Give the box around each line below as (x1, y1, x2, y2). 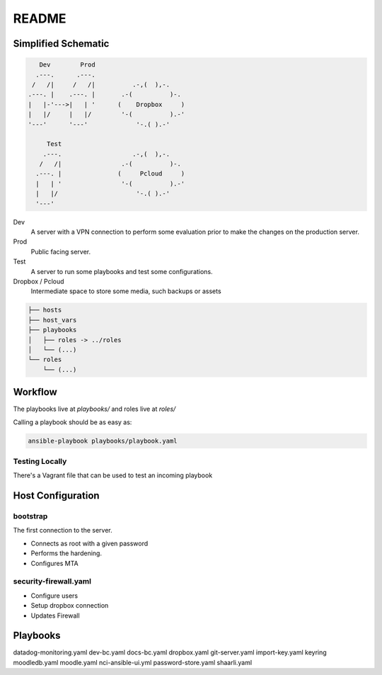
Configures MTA (30, 559, 79, 567)
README (13, 11, 66, 26)
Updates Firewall (30, 611, 81, 620)
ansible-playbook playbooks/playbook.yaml (28, 436, 178, 445)
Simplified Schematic (13, 38, 110, 50)
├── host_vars (28, 316, 77, 324)
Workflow (13, 386, 58, 398)
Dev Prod (39, 61, 95, 69)
